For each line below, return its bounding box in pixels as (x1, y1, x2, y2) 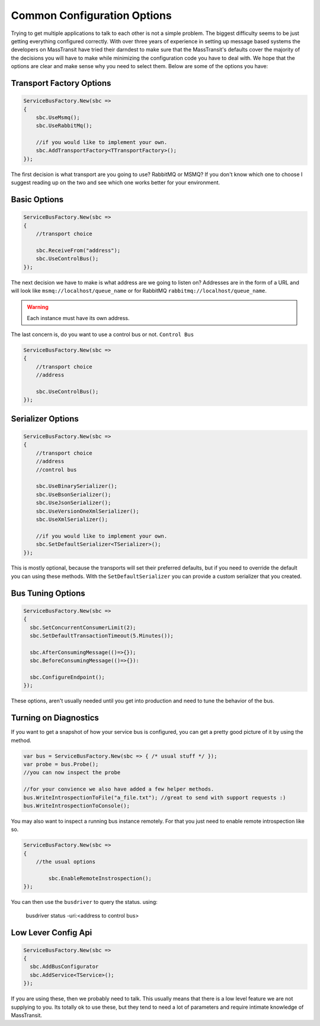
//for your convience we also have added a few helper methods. (23, 786, 215, 792)
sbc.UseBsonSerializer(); (36, 491, 111, 498)
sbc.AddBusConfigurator (30, 963, 99, 970)
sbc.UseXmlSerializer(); (36, 516, 108, 523)
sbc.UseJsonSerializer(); (36, 500, 111, 506)
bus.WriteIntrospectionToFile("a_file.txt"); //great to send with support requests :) (23, 794, 286, 801)
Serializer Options (11, 414, 79, 424)
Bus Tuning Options (11, 588, 85, 598)
